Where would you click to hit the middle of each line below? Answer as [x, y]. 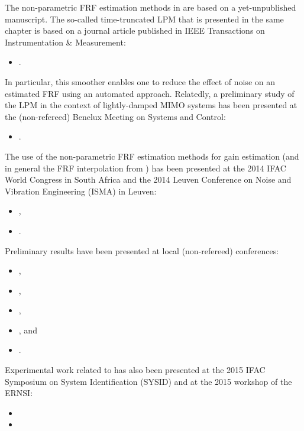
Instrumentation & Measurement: [65, 42]
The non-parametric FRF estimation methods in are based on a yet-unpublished [151, 7]
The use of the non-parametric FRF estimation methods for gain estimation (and [152, 156]
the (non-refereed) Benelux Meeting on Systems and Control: [115, 116]
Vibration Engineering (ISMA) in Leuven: [81, 191]
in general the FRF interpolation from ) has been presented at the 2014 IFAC [145, 168]
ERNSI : [19, 393]
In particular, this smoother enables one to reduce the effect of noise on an [140, 81]
